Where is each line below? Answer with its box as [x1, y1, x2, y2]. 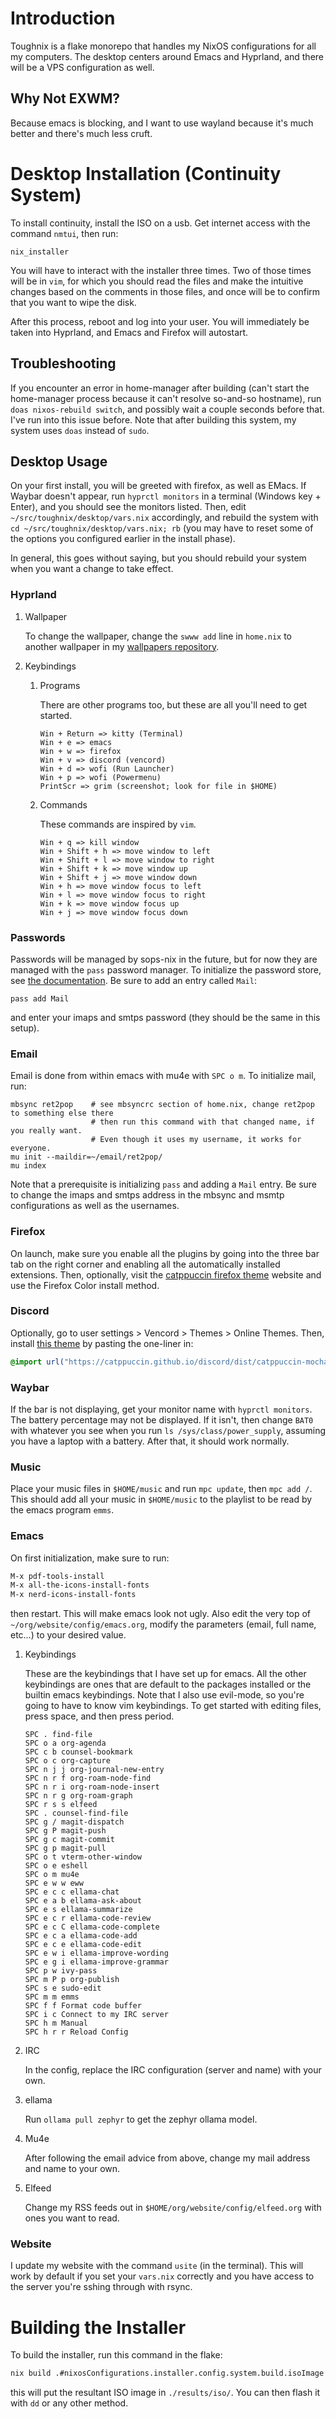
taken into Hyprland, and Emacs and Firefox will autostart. [10, 326, 249, 338]
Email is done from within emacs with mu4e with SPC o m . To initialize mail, [10, 1070, 317, 1082]
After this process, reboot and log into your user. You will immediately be [10, 315, 310, 327]
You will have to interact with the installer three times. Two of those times [10, 264, 312, 276]
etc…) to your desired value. [10, 1629, 127, 1641]
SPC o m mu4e [24, 1870, 80, 1880]
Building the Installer [10, 2316, 187, 2339]
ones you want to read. [24, 2212, 120, 2224]
